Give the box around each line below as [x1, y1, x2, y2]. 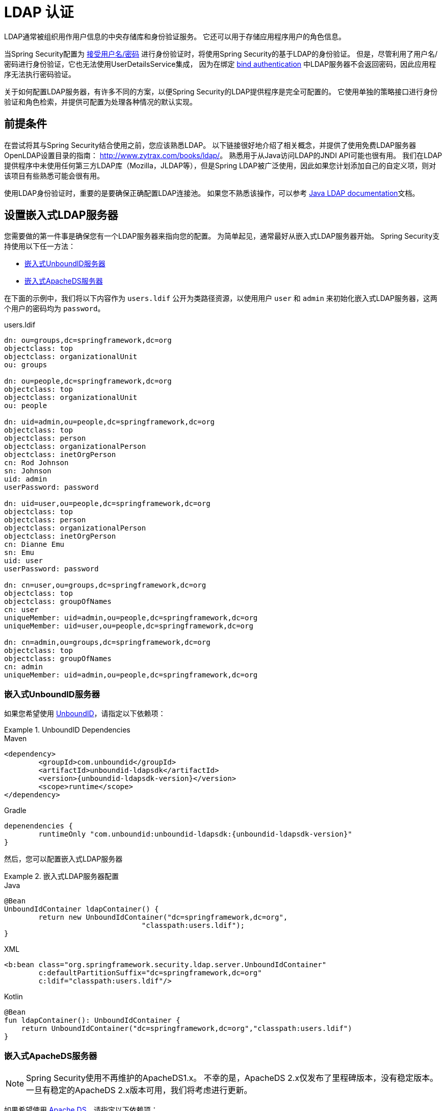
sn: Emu [4, 548, 35, 557]
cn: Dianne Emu [4, 540, 65, 549]
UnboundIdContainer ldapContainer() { [4, 905, 159, 914]
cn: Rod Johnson [4, 459, 69, 467]
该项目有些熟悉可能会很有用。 [4, 171, 104, 180]
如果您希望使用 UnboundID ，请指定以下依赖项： [4, 709, 166, 718]
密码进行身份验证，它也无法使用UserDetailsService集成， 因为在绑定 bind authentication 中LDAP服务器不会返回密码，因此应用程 [4, 59, 436, 68]
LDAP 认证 [4, 4, 74, 21]
